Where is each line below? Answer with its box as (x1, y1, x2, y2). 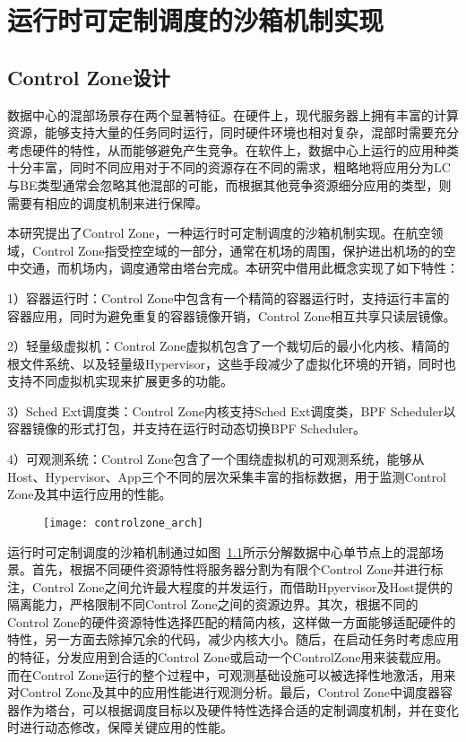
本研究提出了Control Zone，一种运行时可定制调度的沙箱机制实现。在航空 (7, 223, 431, 242)
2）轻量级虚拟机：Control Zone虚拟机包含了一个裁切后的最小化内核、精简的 (7, 336, 450, 355)
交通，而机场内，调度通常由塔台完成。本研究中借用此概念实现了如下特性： (19, 258, 459, 277)
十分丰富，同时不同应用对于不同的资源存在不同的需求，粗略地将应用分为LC (7, 158, 451, 177)
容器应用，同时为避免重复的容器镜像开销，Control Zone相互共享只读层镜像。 (7, 306, 456, 325)
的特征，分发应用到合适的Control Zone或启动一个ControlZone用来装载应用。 (7, 648, 449, 667)
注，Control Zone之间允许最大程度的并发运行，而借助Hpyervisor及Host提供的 (7, 577, 453, 596)
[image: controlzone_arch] (43, 516, 203, 529)
